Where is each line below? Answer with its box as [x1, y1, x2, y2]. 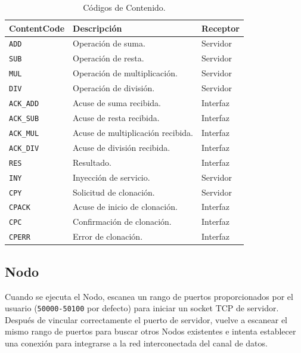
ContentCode [9, 21, 65, 34]
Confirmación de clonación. [73, 215, 172, 228]
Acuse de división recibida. [73, 141, 170, 153]
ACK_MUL [9, 129, 39, 138]
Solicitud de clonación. [73, 185, 155, 198]
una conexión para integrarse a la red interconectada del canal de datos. [5, 337, 268, 349]
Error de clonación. [73, 230, 143, 243]
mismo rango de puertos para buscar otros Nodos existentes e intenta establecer [5, 325, 296, 337]
